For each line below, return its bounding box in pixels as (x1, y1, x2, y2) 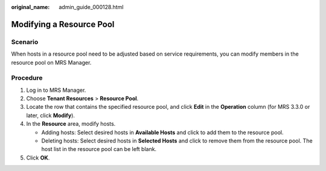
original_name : (11, 4, 50, 10)
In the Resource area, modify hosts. (26, 120, 116, 127)
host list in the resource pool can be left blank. (41, 146, 157, 153)
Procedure (11, 74, 43, 82)
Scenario (11, 37, 39, 46)
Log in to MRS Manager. (26, 86, 86, 94)
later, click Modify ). (26, 112, 75, 119)
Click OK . (26, 154, 50, 161)
